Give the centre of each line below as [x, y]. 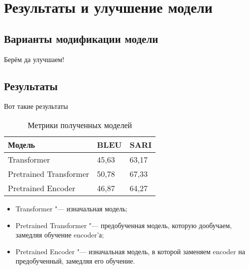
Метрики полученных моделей [80, 125]
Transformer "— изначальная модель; [72, 208]
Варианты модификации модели [81, 38]
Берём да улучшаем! [34, 59]
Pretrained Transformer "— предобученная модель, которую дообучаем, [124, 225]
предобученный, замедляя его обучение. [75, 261]
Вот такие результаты [36, 106]
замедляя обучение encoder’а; [60, 235]
